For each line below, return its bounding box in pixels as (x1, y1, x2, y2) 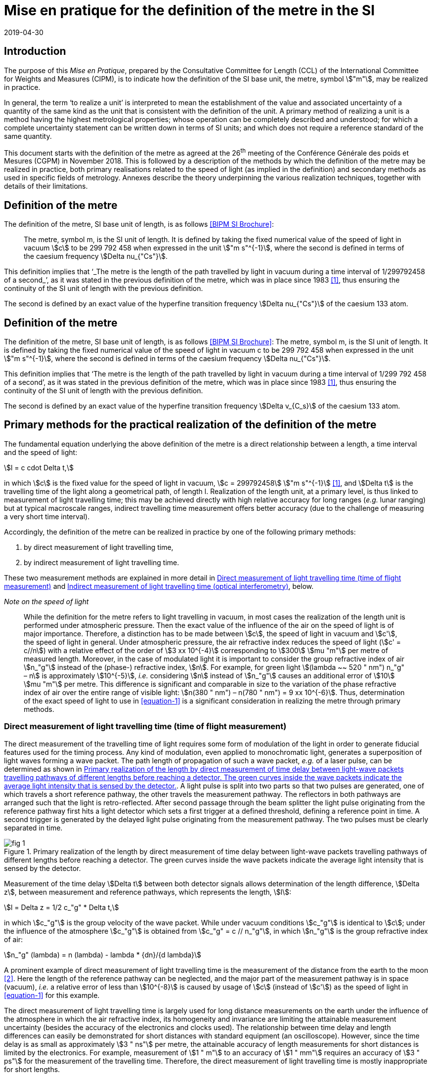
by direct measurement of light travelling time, (24, 542, 173, 551)
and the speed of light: (4, 448, 78, 456)
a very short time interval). (4, 512, 90, 521)
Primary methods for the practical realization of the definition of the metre (4, 418, 377, 431)
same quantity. (4, 131, 52, 140)
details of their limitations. (4, 182, 88, 191)
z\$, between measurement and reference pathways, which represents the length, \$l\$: (4, 887, 292, 896)
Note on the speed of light (4, 597, 89, 606)
